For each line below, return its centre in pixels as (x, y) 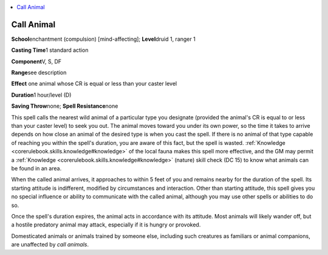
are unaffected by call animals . (50, 245)
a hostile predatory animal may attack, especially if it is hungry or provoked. (106, 225)
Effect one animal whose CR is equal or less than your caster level (94, 84)
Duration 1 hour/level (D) (41, 95)
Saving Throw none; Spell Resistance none (65, 106)
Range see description (39, 72)
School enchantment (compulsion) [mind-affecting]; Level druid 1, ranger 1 (103, 39)
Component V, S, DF (36, 61)
